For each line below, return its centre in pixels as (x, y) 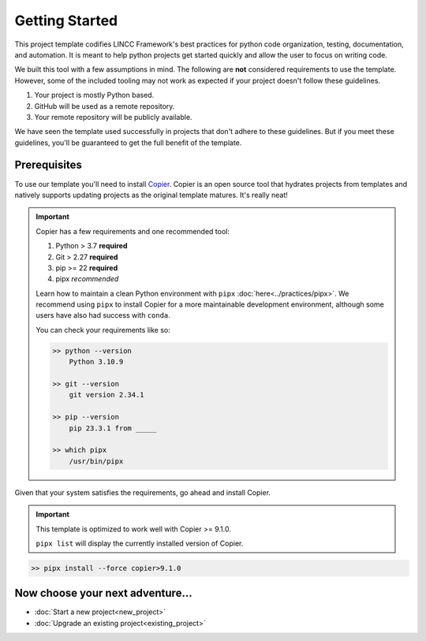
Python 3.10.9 (96, 362)
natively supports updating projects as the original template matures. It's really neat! (151, 195)
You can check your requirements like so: (103, 330)
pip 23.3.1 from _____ (113, 428)
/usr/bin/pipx (96, 461)
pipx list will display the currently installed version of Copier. (140, 543)
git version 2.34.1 (107, 395)
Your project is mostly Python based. (94, 95)
